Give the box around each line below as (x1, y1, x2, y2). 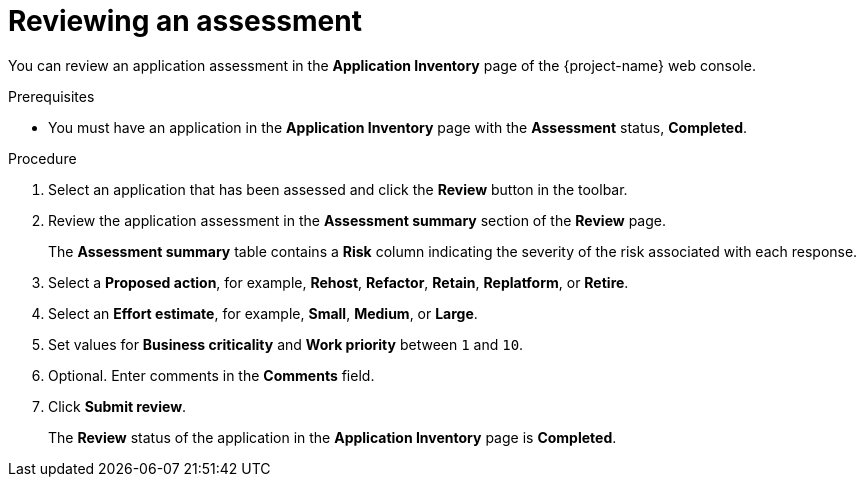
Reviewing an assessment (8, 4, 362, 38)
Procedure (8, 149, 77, 167)
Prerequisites (8, 87, 95, 105)
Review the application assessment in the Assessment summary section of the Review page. (48, 211, 666, 229)
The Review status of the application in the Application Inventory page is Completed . (48, 428, 617, 446)
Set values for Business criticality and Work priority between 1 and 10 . (48, 335, 524, 353)
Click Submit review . (48, 397, 187, 415)
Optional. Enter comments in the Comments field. (48, 366, 375, 384)
